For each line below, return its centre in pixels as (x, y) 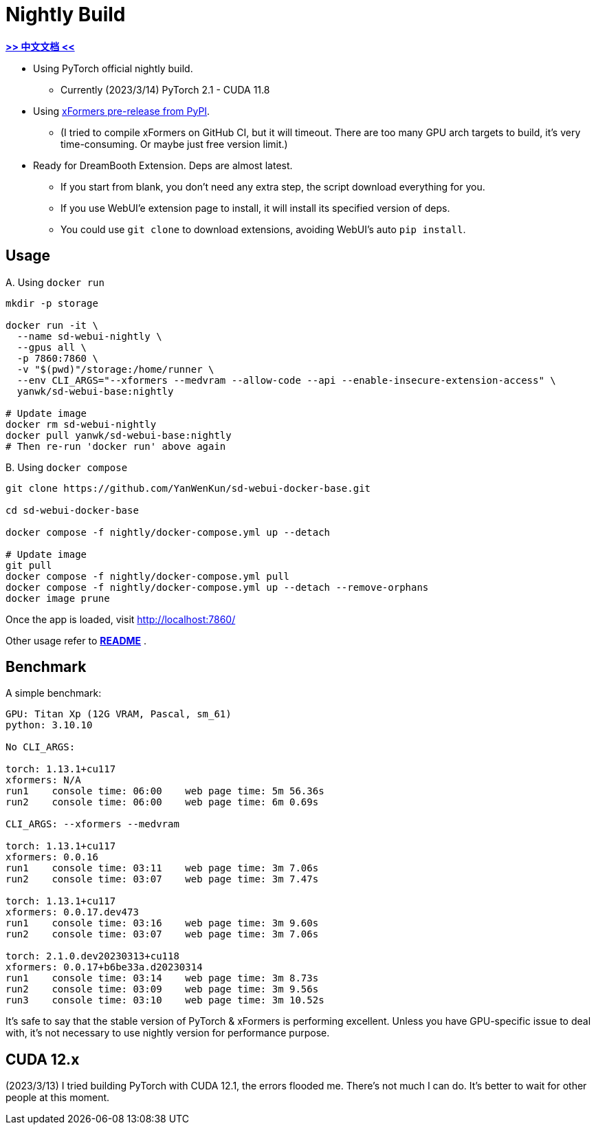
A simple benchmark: (54, 693)
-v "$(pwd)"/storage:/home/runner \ (115, 369)
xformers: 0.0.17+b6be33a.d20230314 (104, 967)
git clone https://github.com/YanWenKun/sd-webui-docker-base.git (188, 488)
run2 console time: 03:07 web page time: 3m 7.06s (162, 934)
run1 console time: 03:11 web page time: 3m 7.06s (162, 868)
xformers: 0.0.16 (52, 857)
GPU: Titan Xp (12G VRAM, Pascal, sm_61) (119, 714)
